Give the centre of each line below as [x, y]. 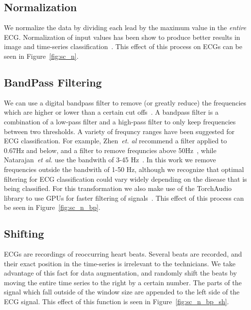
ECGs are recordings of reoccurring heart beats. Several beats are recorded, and [123, 254]
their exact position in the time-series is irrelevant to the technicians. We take [120, 263]
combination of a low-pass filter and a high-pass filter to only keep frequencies [120, 121]
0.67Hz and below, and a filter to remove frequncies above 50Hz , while [110, 150]
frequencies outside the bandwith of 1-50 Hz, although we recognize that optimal [124, 169]
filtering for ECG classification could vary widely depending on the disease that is [125, 179]
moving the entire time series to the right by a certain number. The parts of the [123, 282]
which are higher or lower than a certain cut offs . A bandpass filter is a [111, 112]
